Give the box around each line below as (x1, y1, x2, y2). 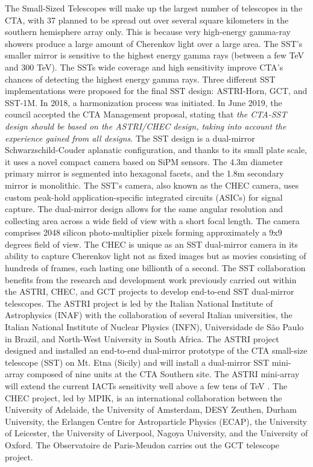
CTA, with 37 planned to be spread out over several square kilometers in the (5, 13, 289, 26)
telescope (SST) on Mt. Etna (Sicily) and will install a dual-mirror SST (5, 356, 270, 368)
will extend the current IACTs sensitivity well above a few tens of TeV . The (5, 380, 288, 392)
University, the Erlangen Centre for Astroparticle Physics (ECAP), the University (5, 415, 308, 427)
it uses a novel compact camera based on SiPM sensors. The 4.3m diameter (5, 155, 283, 168)
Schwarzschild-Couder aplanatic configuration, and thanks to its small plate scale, (5, 143, 308, 156)
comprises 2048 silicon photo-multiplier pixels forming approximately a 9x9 (5, 226, 282, 239)
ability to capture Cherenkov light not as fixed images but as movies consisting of (5, 249, 306, 262)
